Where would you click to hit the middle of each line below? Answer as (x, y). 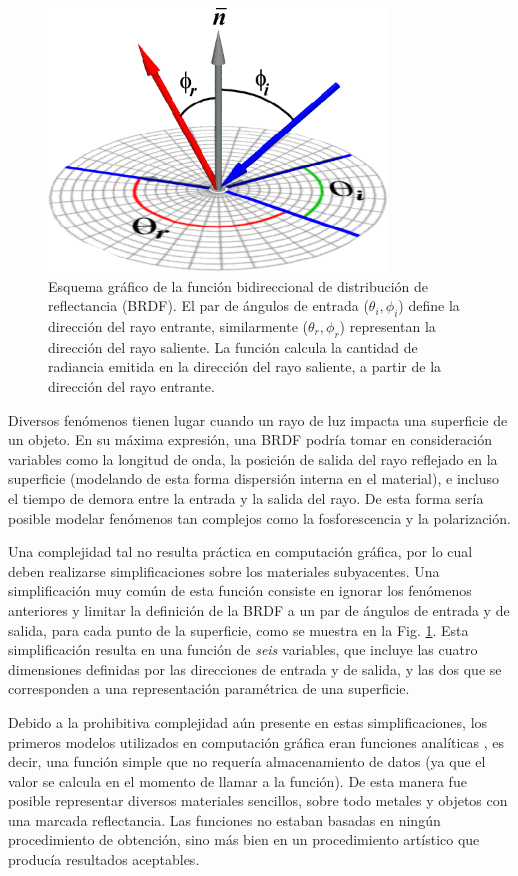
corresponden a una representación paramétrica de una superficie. (209, 688)
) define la (429, 305)
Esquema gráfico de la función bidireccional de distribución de (238, 285)
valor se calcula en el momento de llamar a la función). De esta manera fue (237, 780)
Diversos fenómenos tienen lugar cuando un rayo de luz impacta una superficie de (258, 419)
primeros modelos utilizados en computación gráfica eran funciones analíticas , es (256, 741)
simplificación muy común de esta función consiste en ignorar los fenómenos (240, 590)
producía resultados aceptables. (104, 859)
